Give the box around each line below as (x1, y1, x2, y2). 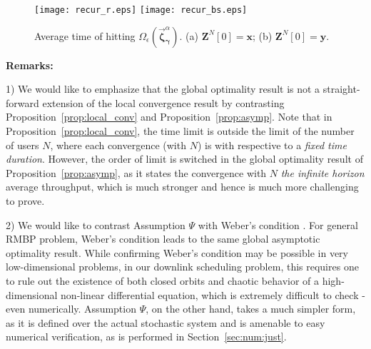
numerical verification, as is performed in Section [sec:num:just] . (6, 329, 287, 344)
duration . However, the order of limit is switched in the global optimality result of (6, 151, 363, 166)
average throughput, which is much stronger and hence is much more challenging (6, 179, 359, 194)
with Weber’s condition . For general (198, 217, 358, 232)
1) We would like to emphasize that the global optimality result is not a (6, 81, 320, 96)
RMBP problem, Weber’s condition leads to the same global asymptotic (6, 231, 320, 246)
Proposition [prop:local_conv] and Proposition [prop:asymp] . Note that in (6, 109, 332, 124)
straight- (322, 81, 360, 96)
